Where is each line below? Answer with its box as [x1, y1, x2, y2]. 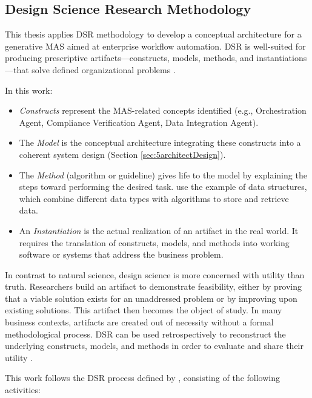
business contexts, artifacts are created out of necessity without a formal [5, 316, 274, 328]
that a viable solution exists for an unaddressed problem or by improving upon [5, 292, 297, 304]
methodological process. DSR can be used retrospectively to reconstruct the [5, 327, 286, 340]
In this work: [5, 83, 53, 96]
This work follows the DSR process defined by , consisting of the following [5, 371, 280, 384]
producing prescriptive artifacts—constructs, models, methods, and [5, 51, 254, 64]
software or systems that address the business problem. [19, 248, 224, 261]
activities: [5, 383, 41, 396]
